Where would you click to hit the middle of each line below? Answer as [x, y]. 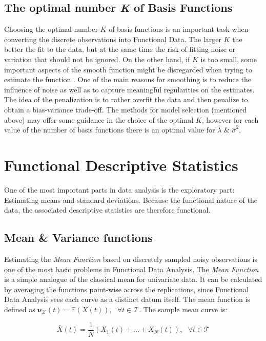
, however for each [230, 119]
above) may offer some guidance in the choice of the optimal [99, 119]
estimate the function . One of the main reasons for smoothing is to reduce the [128, 79]
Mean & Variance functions [78, 238]
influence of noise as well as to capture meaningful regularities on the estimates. [129, 89]
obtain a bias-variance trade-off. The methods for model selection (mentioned [126, 109]
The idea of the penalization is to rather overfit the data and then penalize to [126, 99]
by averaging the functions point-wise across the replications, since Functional [126, 289]
